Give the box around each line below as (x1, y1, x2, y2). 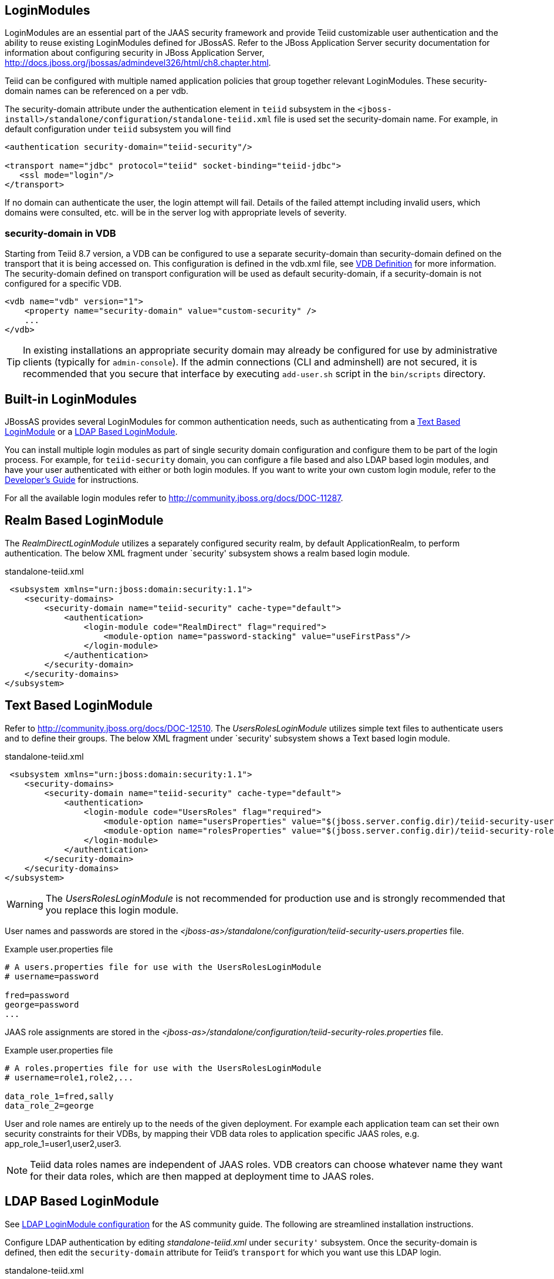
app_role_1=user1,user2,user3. (5, 1138, 121, 1149)
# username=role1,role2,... (5, 1072, 134, 1082)
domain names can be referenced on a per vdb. (5, 86, 188, 96)
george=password (5, 999, 79, 1009)
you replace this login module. (45, 904, 179, 916)
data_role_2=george (5, 1100, 94, 1110)
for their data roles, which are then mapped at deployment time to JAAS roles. (30, 1170, 374, 1182)
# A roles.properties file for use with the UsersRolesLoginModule (5, 1063, 322, 1073)
